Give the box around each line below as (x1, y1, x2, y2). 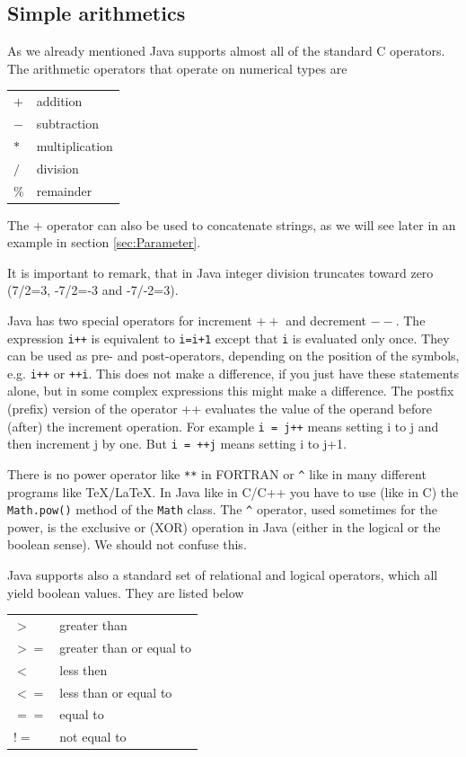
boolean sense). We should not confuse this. (7, 535, 247, 554)
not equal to (59, 727, 127, 746)
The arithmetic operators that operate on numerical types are (7, 58, 347, 77)
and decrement (286, 310, 366, 329)
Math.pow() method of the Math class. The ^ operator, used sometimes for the (7, 500, 437, 519)
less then (59, 660, 108, 679)
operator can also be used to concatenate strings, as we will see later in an (47, 215, 456, 234)
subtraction (36, 113, 100, 132)
